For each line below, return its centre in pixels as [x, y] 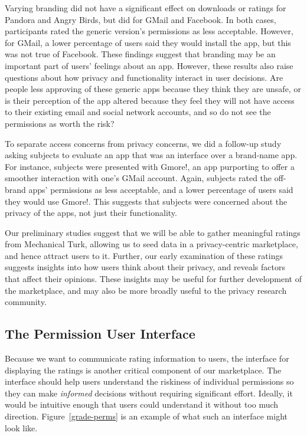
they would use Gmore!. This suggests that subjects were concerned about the [146, 201]
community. [26, 302]
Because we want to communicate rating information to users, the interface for [147, 358]
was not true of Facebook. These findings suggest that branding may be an [140, 54]
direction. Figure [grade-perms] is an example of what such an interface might [146, 416]
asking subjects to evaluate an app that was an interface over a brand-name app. [151, 155]
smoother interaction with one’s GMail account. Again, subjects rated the [138, 178]
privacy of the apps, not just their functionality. [91, 213]
